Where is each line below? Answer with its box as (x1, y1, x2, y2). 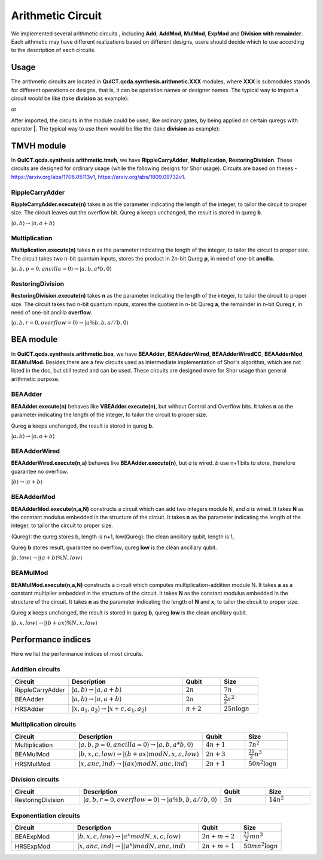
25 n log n (224, 704, 249, 713)
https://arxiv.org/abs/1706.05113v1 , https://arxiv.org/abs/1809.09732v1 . (11, 173, 186, 180)
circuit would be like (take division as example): (11, 95, 129, 102)
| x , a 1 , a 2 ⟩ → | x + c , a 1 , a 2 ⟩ (72, 704, 147, 714)
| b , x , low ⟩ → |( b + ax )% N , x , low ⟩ (11, 620, 98, 626)
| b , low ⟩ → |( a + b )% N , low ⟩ (11, 555, 83, 561)
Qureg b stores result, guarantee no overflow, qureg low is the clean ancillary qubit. (11, 544, 218, 551)
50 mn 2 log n (243, 841, 278, 850)
